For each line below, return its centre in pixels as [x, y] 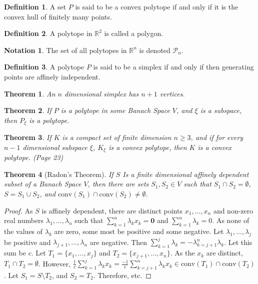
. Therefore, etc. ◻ [122, 275]
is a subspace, [221, 110]
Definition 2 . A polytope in [48, 33]
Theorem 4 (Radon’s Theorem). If [59, 174]
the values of [23, 231]
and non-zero [233, 210]
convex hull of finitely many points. [58, 16]
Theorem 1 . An [30, 93]
